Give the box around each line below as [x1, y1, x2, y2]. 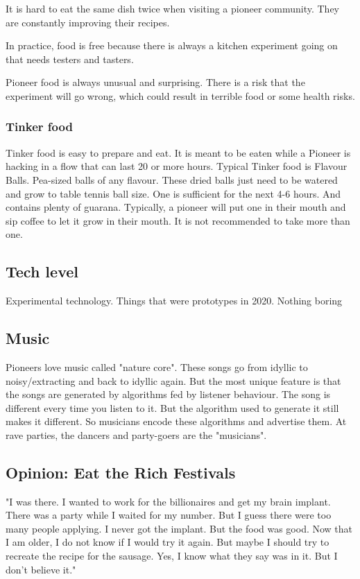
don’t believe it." [6, 562, 76, 576]
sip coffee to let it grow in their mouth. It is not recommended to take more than [6, 213, 350, 227]
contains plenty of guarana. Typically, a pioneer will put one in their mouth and [6, 200, 346, 214]
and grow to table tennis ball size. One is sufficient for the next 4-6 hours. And [6, 186, 341, 200]
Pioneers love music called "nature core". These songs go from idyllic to [6, 359, 308, 374]
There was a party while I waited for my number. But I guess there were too [6, 508, 332, 522]
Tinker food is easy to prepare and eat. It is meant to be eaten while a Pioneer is [6, 145, 351, 159]
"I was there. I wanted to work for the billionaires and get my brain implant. [6, 494, 331, 508]
